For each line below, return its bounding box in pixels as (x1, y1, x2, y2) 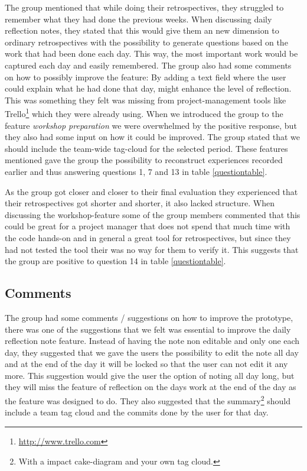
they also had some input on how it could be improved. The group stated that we (5, 131, 301, 143)
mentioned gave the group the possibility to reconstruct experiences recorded (5, 154, 283, 166)
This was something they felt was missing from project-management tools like (5, 93, 286, 106)
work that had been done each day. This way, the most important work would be (5, 47, 298, 60)
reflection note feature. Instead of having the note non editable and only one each (5, 334, 300, 347)
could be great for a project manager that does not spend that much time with (5, 220, 290, 232)
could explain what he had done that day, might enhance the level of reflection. (5, 82, 292, 95)
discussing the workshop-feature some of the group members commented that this (5, 208, 301, 220)
